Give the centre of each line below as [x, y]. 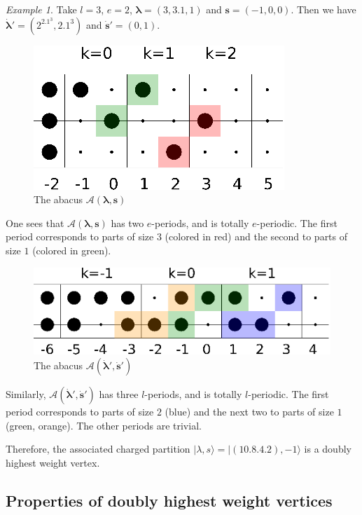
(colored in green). [72, 250]
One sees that [35, 222]
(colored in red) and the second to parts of [256, 236]
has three [119, 394]
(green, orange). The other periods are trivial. [104, 425]
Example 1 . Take [41, 9]
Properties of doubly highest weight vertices [169, 501]
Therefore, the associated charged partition [98, 449]
